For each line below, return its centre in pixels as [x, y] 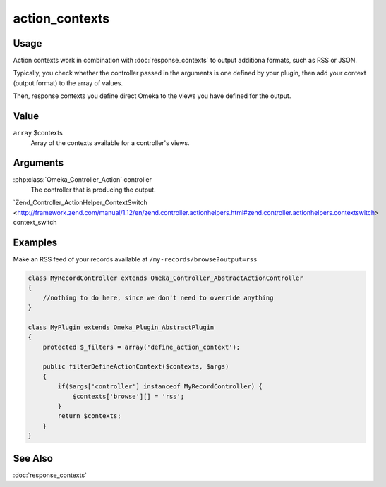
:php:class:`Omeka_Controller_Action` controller [82, 180]
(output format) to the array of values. [68, 83]
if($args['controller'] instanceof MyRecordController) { [160, 387]
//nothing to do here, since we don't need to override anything [158, 297]
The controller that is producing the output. [93, 190]
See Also [33, 458]
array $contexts [38, 133]
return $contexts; [89, 416]
